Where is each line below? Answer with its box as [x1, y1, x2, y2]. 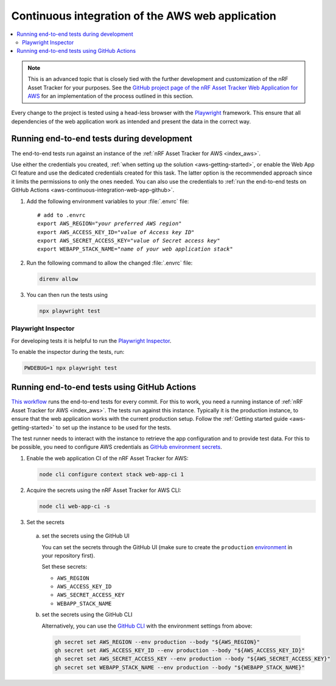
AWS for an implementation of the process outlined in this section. [27, 92, 194, 100]
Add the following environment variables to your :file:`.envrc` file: [26, 198, 189, 205]
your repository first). [41, 552, 96, 559]
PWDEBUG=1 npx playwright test [24, 364, 118, 371]
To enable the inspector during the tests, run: [11, 348, 125, 355]
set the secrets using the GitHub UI [41, 532, 130, 539]
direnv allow [39, 275, 79, 282]
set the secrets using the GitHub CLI [41, 611, 133, 618]
